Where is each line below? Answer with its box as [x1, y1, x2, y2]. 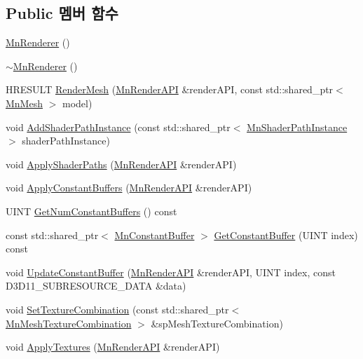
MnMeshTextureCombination [6, 316, 132, 330]
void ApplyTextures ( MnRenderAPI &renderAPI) [6, 339, 220, 354]
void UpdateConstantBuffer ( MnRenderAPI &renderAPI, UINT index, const [6, 264, 336, 279]
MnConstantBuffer [114, 227, 195, 242]
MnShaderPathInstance [247, 119, 348, 134]
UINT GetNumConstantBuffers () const [6, 203, 177, 218]
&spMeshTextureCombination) [151, 316, 283, 330]
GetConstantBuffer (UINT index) [214, 227, 358, 242]
